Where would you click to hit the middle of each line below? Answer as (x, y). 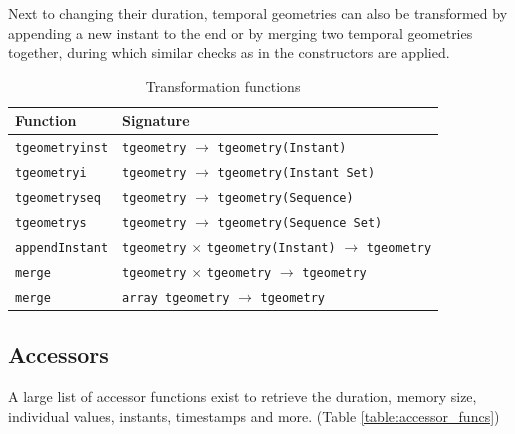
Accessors (58, 354)
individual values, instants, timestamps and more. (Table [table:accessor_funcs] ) (254, 415)
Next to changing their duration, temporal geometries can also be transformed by (258, 13)
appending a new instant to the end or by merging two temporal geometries (240, 32)
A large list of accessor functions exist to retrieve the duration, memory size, (242, 396)
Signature (156, 120)
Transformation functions (223, 85)
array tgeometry (176, 297)
